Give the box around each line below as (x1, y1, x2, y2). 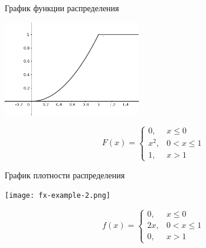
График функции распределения (5, 2, 119, 14)
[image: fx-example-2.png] (5, 191, 110, 200)
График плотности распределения (5, 168, 125, 181)
